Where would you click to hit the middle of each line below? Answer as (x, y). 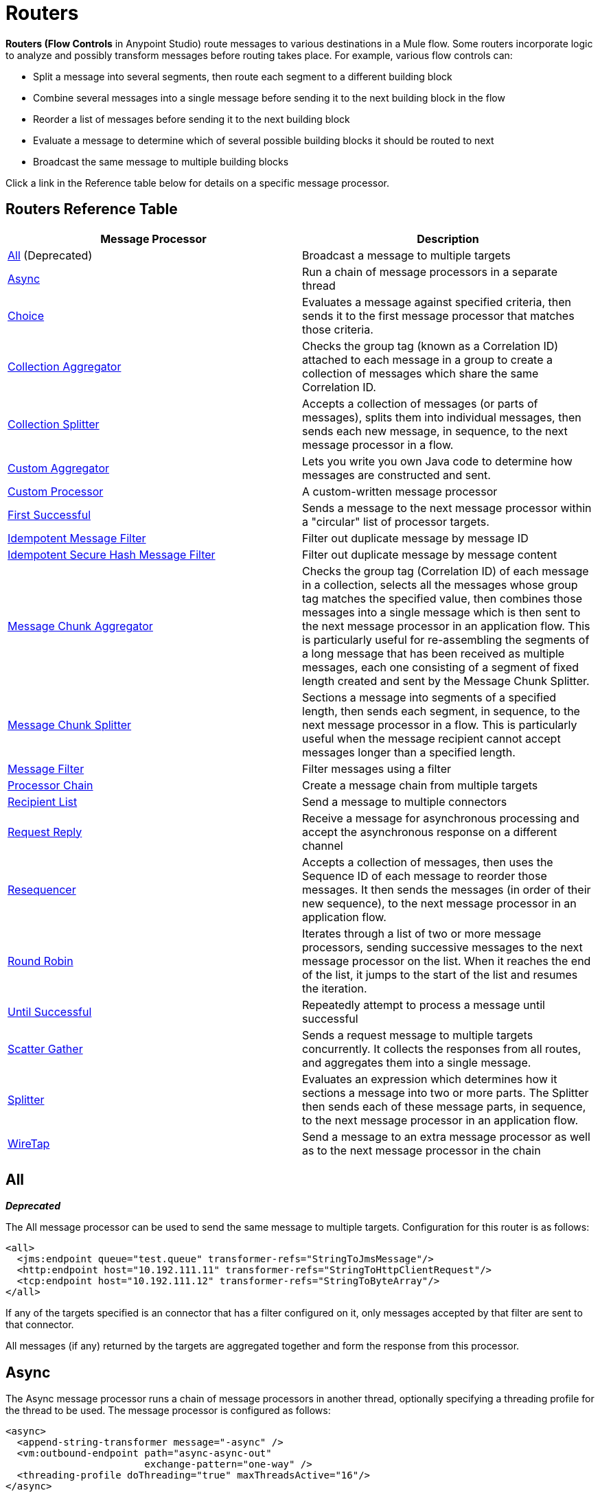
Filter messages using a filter (377, 768)
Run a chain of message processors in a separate (430, 271)
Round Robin (41, 961)
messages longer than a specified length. (409, 752)
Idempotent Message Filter (77, 538)
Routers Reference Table (92, 209)
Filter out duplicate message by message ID (415, 538)
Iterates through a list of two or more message (422, 933)
